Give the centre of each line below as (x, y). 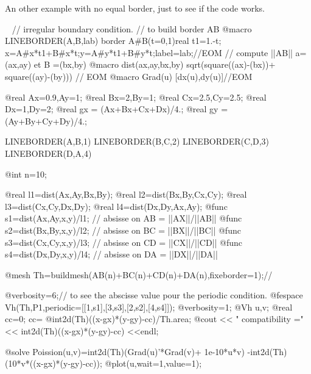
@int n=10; (26, 174)
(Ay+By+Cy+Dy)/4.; (46, 120)
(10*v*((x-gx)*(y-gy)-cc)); (54, 363)
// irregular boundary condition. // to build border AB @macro (132, 28)
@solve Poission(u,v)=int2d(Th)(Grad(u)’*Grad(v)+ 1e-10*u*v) (125, 351)
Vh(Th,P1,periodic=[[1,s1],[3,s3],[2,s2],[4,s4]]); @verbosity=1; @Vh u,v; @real (149, 307)
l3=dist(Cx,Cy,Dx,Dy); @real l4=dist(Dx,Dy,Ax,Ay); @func (116, 206)
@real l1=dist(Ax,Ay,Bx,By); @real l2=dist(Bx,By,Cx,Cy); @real (126, 194)
